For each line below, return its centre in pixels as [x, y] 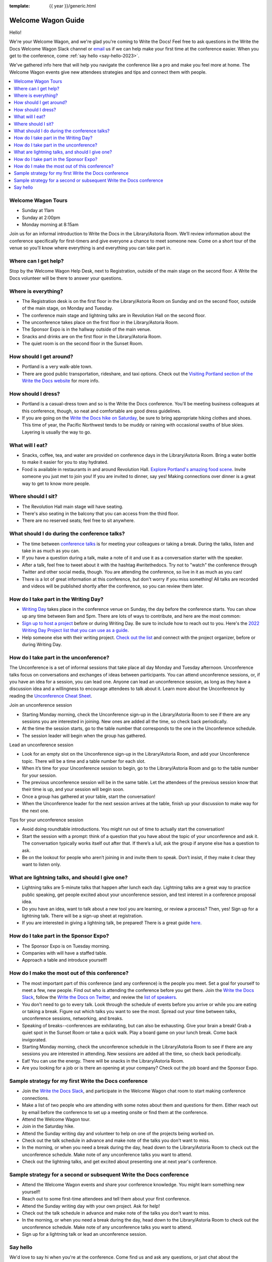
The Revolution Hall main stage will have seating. [73, 506]
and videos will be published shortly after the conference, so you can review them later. [113, 586]
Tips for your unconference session [46, 820]
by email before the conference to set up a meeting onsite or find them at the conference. [115, 1112]
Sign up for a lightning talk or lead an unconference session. [84, 1234]
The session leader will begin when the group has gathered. [84, 735]
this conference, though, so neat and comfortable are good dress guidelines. [101, 411]
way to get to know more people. [56, 483]
